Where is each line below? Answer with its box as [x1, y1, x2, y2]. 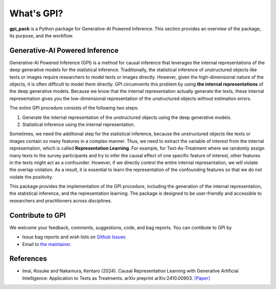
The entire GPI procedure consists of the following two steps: [9, 105, 139, 111]
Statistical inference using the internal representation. [22, 121, 135, 128]
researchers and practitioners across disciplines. [9, 197, 112, 203]
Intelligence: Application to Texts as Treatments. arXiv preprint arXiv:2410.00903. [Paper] [22, 275, 211, 281]
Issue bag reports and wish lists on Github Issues [22, 234, 126, 240]
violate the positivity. [9, 174, 53, 180]
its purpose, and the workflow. [9, 32, 74, 38]
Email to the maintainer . [22, 241, 72, 247]
